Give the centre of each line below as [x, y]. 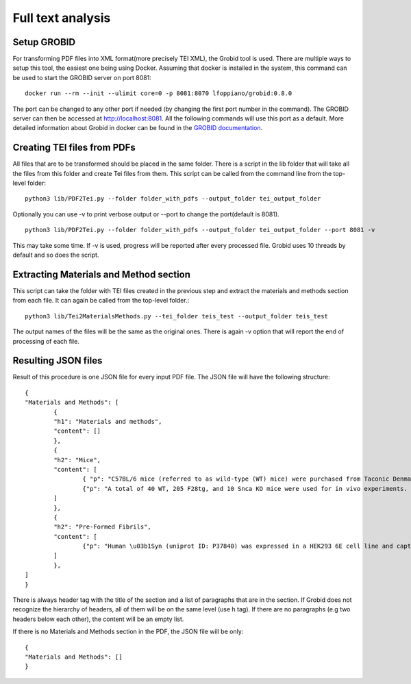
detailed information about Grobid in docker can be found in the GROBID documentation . [138, 128]
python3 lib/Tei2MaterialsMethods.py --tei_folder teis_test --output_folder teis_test [177, 316]
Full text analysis [62, 18]
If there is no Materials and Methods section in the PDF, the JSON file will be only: [128, 632]
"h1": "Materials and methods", [108, 421]
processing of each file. [46, 341]
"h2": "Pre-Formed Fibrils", [103, 527]
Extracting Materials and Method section [102, 274]
